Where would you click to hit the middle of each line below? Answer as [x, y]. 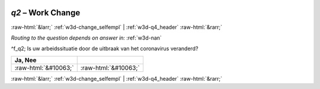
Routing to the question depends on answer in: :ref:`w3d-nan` [87, 38]
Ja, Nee [25, 60]
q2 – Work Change [46, 13]
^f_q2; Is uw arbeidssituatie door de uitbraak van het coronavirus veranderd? [105, 49]
